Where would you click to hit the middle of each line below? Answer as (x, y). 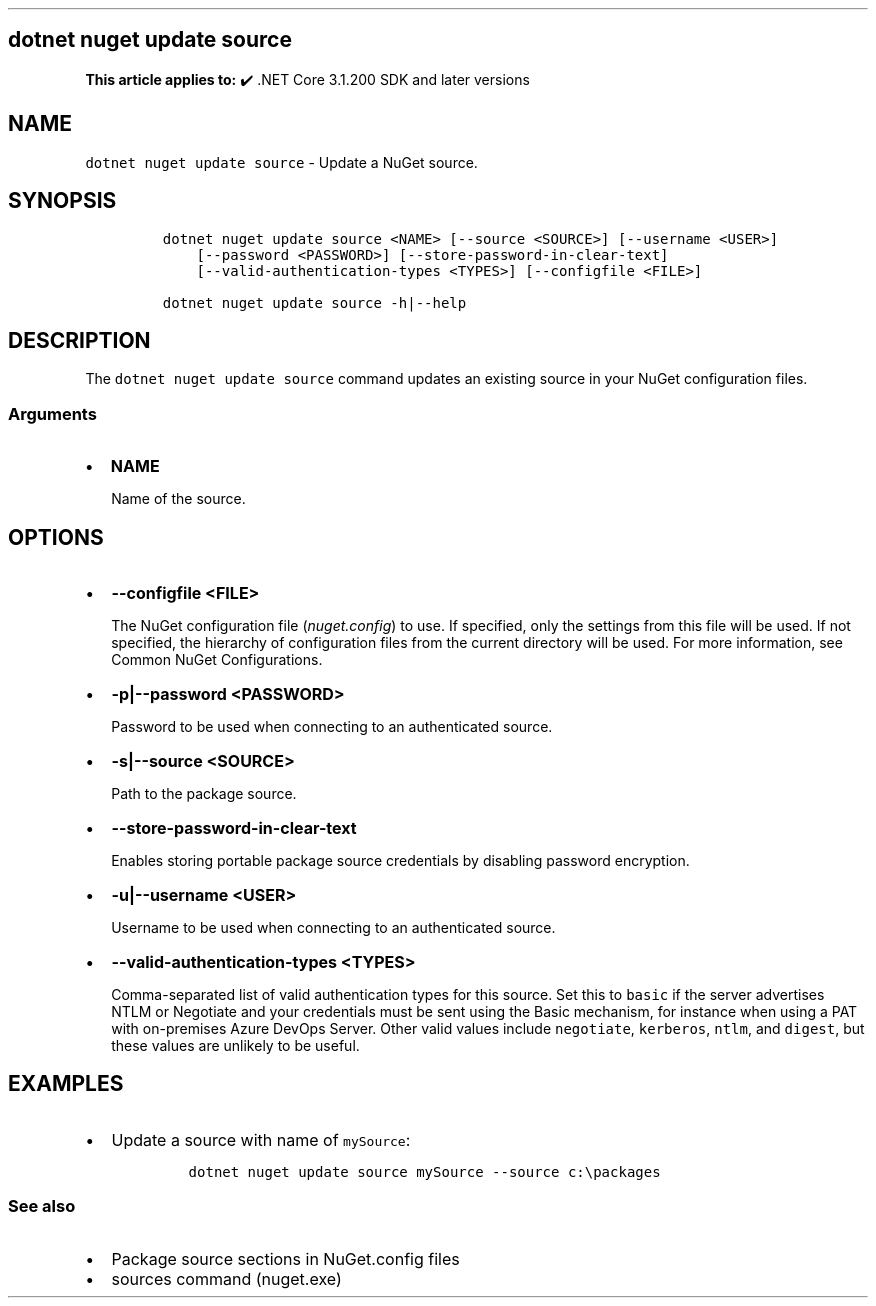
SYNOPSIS (62, 201)
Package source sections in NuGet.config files (285, 1258)
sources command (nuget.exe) (226, 1278)
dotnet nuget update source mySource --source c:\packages (424, 1171)
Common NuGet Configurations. (217, 659)
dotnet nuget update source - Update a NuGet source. (281, 162)
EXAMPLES (66, 1084)
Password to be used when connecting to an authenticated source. (332, 726)
